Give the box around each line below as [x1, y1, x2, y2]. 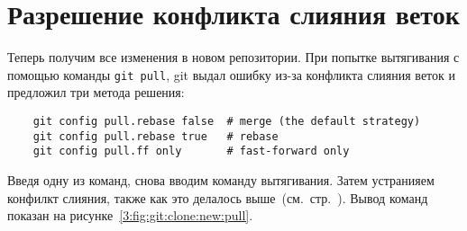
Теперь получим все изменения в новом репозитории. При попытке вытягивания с [7, 48, 460, 67]
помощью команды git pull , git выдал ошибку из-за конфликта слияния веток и [7, 65, 455, 84]
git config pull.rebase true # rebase [32, 129, 279, 143]
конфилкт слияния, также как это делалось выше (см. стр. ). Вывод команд [7, 188, 428, 207]
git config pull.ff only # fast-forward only [32, 145, 350, 158]
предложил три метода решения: [7, 83, 185, 102]
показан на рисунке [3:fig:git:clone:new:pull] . [7, 206, 253, 225]
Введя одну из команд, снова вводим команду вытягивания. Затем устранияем [7, 170, 435, 189]
